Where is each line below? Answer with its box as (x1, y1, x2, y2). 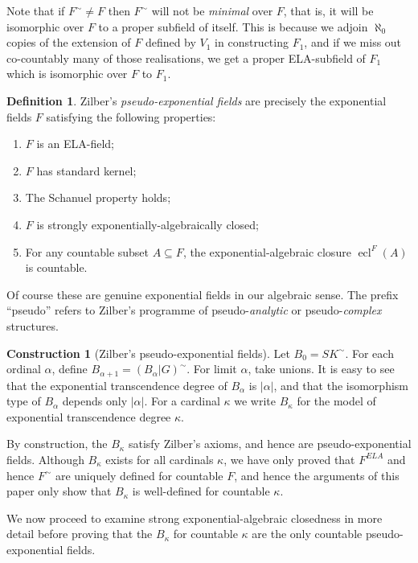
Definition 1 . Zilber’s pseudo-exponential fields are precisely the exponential (6, 92, 387, 109)
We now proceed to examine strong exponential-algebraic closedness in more (6, 509, 383, 526)
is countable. (25, 259, 88, 276)
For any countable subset (25, 243, 150, 260)
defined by (145, 34, 196, 51)
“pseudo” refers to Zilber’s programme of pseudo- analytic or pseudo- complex (6, 302, 382, 318)
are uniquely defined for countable (55, 466, 223, 483)
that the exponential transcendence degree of (6, 376, 227, 393)
